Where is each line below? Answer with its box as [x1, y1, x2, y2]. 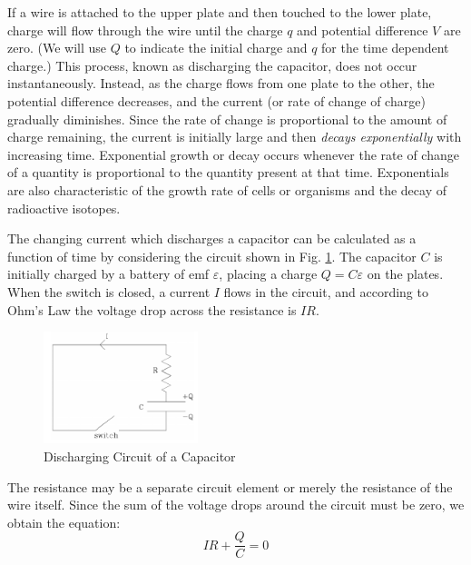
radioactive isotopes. [7, 198, 121, 217]
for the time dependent [321, 38, 449, 57]
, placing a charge [219, 264, 318, 283]
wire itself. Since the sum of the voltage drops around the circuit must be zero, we [7, 495, 465, 514]
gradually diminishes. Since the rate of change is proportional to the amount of [7, 109, 447, 128]
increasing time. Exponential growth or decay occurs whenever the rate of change [7, 144, 459, 164]
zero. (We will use [7, 38, 106, 57]
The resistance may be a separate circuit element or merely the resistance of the [7, 477, 453, 496]
